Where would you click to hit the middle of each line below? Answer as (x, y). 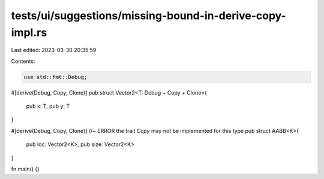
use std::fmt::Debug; (55, 77)
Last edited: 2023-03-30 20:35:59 (54, 50)
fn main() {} (25, 169)
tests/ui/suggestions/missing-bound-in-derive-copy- (148, 16)
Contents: (23, 61)
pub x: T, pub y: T (48, 106)
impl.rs (29, 32)
